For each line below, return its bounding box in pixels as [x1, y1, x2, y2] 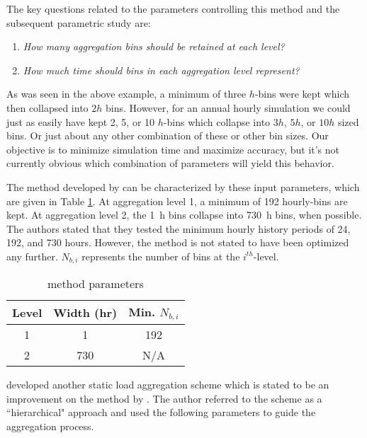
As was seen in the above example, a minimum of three [6, 86, 247, 101]
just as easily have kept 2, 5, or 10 [6, 114, 155, 129]
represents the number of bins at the [81, 248, 240, 263]
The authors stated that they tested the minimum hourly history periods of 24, [6, 221, 351, 236]
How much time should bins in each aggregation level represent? [23, 62, 300, 77]
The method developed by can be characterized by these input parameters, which [6, 179, 360, 194]
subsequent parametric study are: [6, 15, 151, 30]
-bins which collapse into [163, 114, 271, 129]
